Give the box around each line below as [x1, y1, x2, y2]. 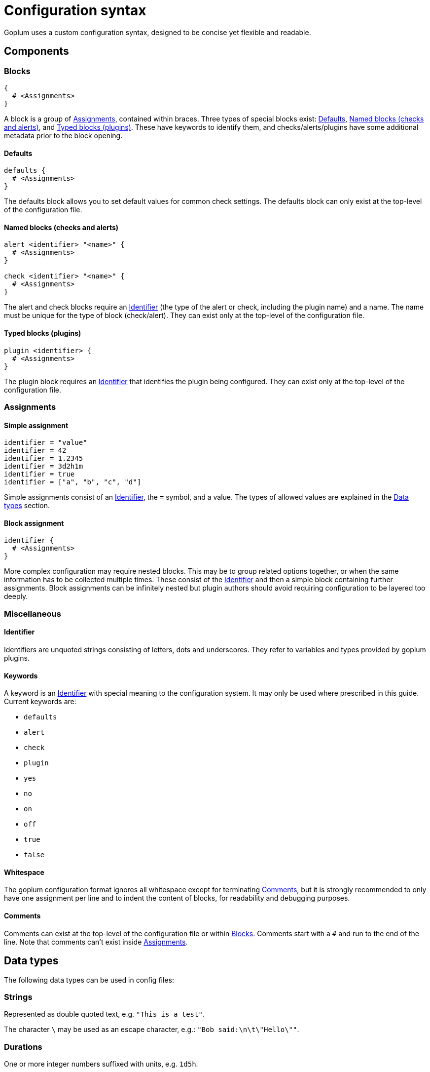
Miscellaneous [4, 608, 61, 619]
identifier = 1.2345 [4, 454, 83, 463]
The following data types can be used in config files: [4, 975, 174, 984]
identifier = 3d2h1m [4, 462, 83, 471]
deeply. [4, 592, 28, 601]
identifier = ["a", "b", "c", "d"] [4, 478, 142, 486]
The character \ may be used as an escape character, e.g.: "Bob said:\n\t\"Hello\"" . [4, 1025, 299, 1034]
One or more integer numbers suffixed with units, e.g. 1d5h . [4, 1060, 198, 1069]
